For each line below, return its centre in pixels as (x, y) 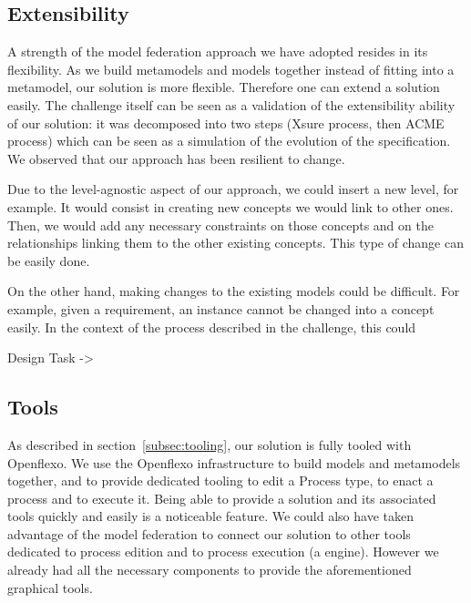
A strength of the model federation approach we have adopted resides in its (218, 51)
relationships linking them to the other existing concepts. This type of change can (235, 243)
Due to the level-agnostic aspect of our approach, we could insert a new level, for (233, 189)
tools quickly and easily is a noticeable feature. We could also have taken (210, 516)
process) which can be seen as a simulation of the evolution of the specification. (229, 141)
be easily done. (49, 260)
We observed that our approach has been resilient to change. (176, 158)
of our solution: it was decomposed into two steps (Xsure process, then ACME (226, 123)
